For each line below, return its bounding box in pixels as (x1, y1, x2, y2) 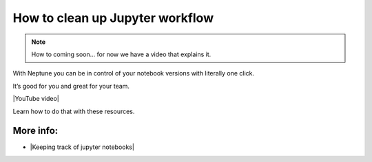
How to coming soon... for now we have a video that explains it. (31, 50, 211, 58)
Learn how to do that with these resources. (12, 107, 135, 115)
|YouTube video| (12, 95, 60, 103)
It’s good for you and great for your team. (12, 82, 130, 90)
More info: (12, 125, 59, 137)
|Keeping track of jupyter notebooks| (30, 143, 134, 151)
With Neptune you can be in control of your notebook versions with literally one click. (12, 69, 255, 78)
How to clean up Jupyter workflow (12, 10, 214, 25)
